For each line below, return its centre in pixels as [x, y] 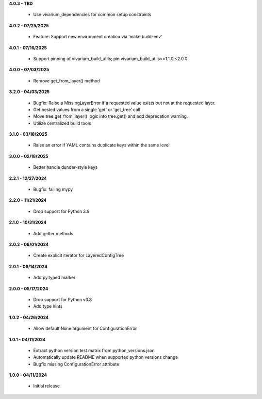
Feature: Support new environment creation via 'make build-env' [98, 37]
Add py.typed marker [54, 278]
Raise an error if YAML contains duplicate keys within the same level [101, 145]
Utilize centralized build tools [62, 123]
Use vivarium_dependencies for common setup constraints [92, 15]
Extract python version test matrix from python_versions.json [94, 350]
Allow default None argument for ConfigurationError [85, 328]
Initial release [47, 386]
